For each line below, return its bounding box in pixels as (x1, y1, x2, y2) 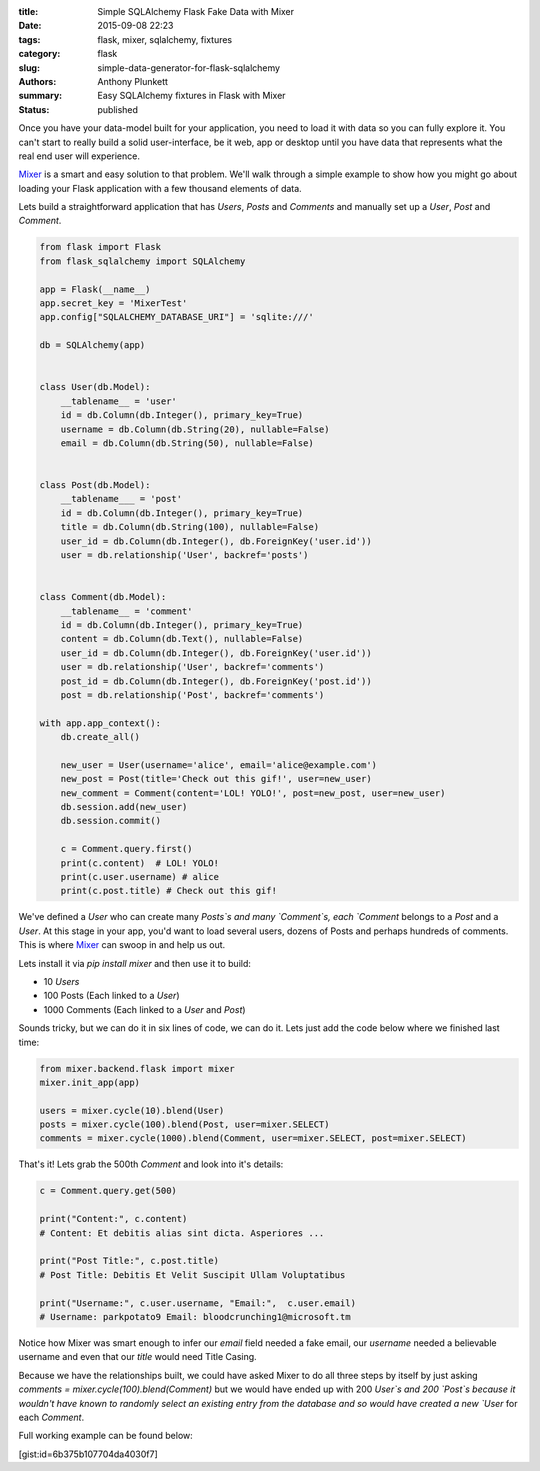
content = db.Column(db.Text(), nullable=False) (60, 633, 304, 645)
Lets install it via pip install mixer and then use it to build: (18, 957, 252, 969)
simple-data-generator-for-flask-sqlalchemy (97, 61, 280, 74)
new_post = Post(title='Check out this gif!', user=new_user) (60, 773, 372, 785)
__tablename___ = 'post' (60, 493, 183, 505)
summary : (18, 90, 63, 102)
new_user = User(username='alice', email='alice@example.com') (60, 759, 378, 770)
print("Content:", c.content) (39, 1213, 188, 1225)
